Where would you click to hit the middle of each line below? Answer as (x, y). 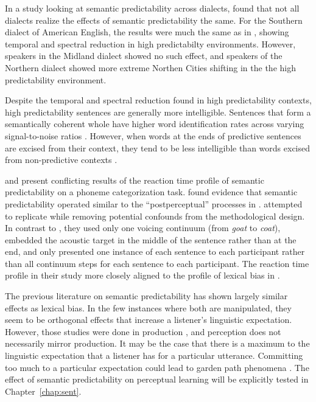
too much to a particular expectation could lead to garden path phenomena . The (157, 367)
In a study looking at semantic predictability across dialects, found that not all (152, 8)
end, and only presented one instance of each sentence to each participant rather (155, 251)
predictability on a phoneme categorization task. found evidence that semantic (151, 192)
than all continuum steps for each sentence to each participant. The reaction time (157, 263)
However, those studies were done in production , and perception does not (143, 331)
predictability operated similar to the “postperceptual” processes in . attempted (154, 203)
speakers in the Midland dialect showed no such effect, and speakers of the (144, 56)
